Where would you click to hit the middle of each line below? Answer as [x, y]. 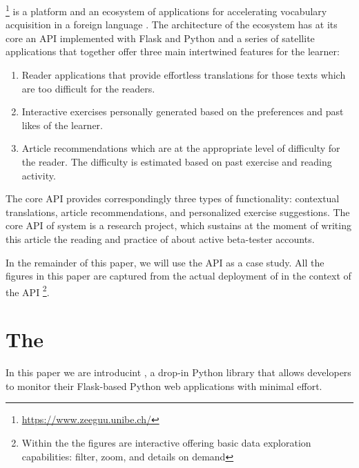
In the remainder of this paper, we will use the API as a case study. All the [165, 262]
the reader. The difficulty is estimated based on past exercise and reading [177, 162]
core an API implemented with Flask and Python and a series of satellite [160, 38]
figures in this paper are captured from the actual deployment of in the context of [178, 276]
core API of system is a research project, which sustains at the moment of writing [178, 225]
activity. [39, 175]
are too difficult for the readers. [88, 88]
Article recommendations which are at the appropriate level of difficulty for [181, 148]
